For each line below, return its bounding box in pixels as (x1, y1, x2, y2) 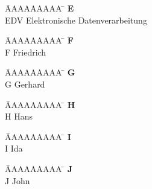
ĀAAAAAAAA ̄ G (5, 66, 75, 78)
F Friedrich (5, 45, 46, 58)
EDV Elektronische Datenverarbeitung (5, 13, 147, 26)
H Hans (5, 110, 33, 123)
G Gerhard (5, 77, 45, 90)
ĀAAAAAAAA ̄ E (5, 2, 74, 14)
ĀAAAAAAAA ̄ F (5, 34, 74, 46)
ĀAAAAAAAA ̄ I (5, 130, 71, 143)
